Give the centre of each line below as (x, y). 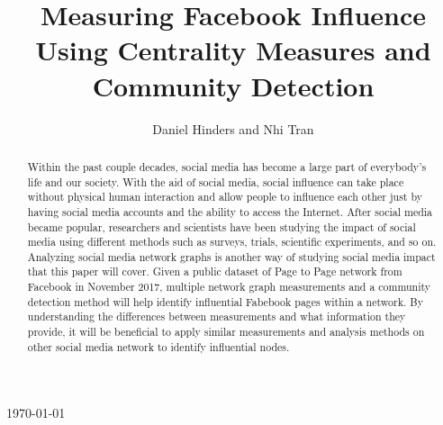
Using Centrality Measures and (233, 50)
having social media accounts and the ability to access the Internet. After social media (230, 211)
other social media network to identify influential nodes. (158, 346)
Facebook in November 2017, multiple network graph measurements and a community (229, 287)
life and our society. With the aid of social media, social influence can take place (216, 181)
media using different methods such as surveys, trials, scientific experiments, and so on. (232, 242)
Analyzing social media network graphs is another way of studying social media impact (231, 256)
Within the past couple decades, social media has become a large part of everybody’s (227, 166)
